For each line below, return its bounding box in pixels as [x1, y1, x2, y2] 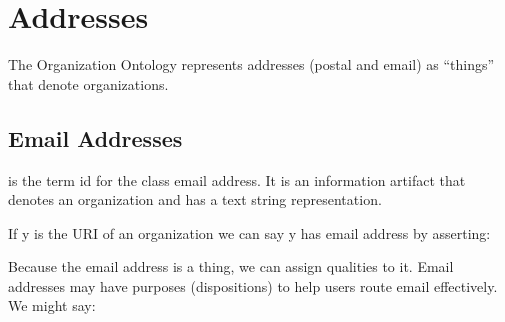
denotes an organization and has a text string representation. [8, 189, 382, 210]
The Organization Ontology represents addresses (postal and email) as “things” [8, 54, 495, 75]
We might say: [8, 295, 96, 316]
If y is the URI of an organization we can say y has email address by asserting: [8, 222, 491, 243]
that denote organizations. [8, 73, 169, 94]
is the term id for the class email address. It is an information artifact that [8, 169, 466, 190]
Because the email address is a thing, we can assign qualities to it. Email [8, 256, 454, 277]
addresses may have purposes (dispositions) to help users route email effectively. [8, 275, 498, 296]
